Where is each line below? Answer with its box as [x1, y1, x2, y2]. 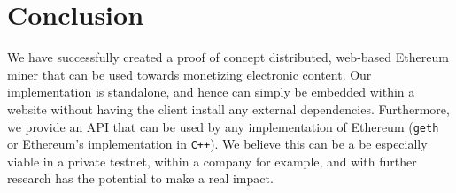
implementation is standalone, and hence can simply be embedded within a [7, 82, 415, 101]
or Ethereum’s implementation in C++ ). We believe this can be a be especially [7, 135, 428, 153]
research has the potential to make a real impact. [7, 169, 274, 188]
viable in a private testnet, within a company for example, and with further [7, 151, 417, 170]
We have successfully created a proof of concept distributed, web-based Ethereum [7, 48, 449, 66]
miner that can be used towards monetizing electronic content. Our [7, 65, 372, 83]
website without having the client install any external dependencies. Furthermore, [7, 99, 450, 118]
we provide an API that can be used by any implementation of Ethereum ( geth [7, 117, 439, 135]
